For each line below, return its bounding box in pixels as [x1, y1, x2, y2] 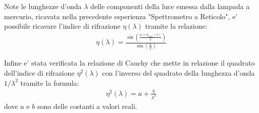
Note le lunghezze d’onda [4, 1, 82, 11]
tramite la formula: [20, 77, 79, 88]
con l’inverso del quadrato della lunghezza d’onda [102, 68, 255, 78]
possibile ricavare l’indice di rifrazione [4, 21, 121, 31]
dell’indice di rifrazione [4, 68, 75, 78]
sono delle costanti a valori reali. [37, 100, 137, 111]
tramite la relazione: [145, 21, 208, 31]
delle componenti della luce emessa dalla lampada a [90, 1, 250, 11]
